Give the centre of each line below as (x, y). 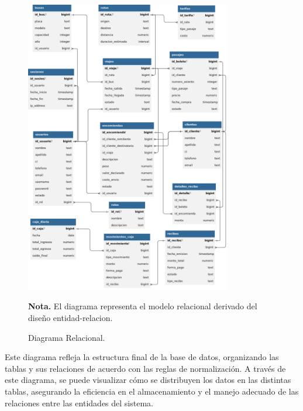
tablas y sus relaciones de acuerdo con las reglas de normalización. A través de (145, 368)
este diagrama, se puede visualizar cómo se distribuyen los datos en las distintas (148, 380)
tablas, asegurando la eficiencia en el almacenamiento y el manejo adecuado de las (152, 391)
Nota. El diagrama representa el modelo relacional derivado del (143, 306)
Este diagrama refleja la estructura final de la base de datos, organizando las (142, 357)
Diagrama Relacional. (67, 337)
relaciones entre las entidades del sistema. (79, 403)
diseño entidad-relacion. (70, 317)
